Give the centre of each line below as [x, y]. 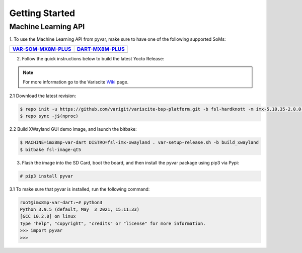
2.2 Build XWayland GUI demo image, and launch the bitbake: [73, 129]
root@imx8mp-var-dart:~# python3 [61, 202]
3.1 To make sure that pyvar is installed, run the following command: [80, 189]
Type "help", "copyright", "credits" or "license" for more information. [113, 223]
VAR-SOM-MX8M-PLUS [42, 49]
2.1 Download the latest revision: [43, 96]
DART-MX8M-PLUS [101, 49]
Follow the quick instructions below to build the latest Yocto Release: [93, 58]
